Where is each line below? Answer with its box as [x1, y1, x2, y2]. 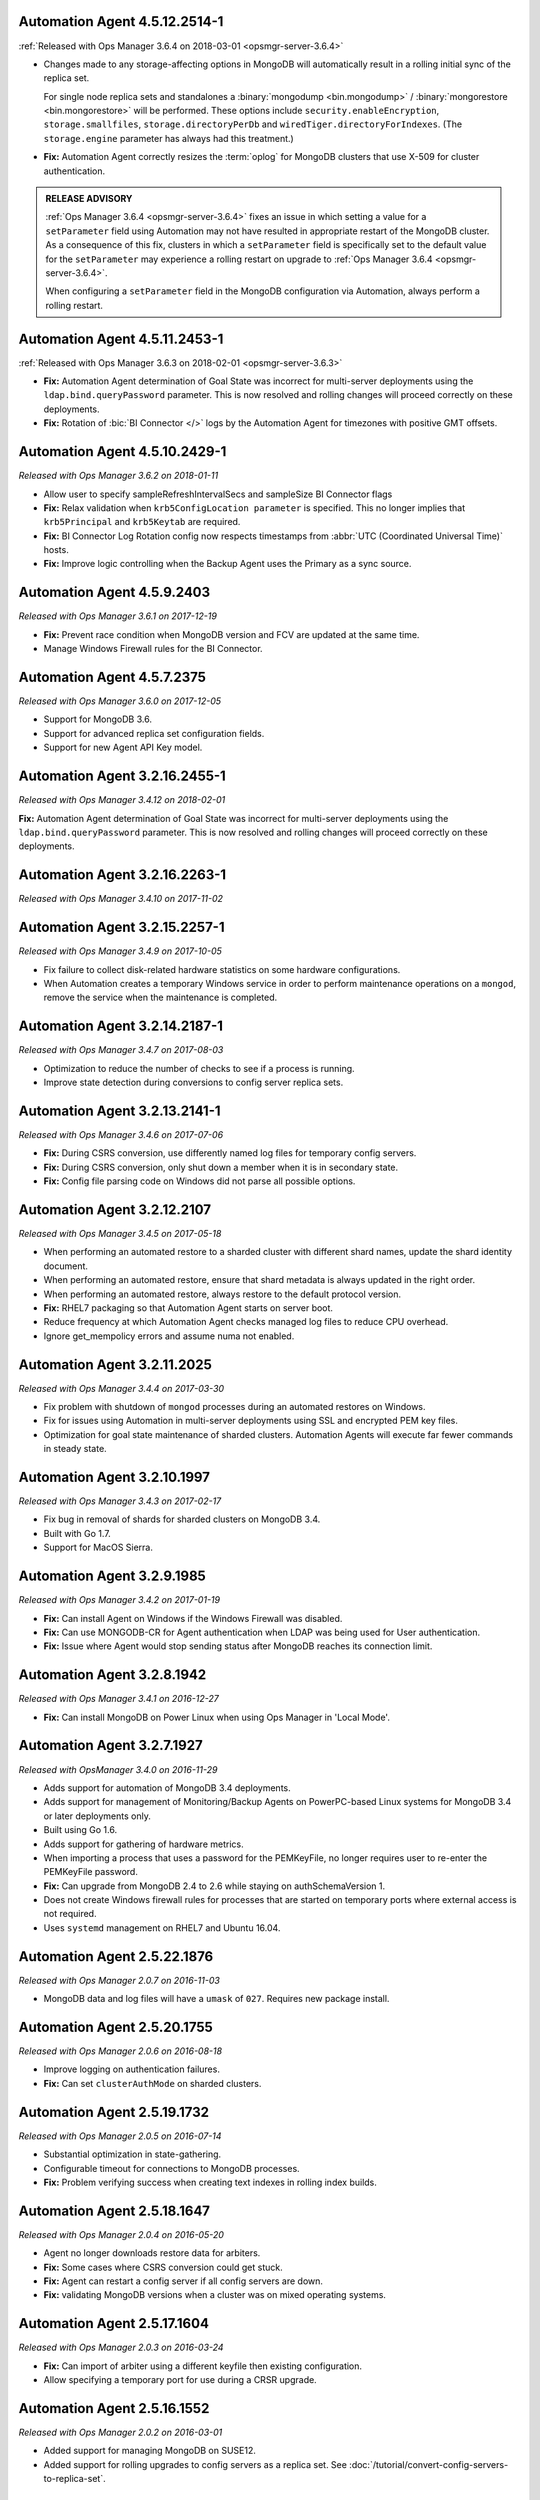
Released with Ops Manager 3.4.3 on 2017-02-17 [18, 1495, 222, 1507]
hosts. [43, 544, 69, 556]
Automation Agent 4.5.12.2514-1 [18, 13, 224, 30]
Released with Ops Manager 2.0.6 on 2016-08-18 [18, 2045, 223, 2057]
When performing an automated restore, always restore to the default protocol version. [43, 1288, 402, 1300]
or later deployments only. [43, 1810, 152, 1822]
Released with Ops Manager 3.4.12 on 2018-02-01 [18, 794, 226, 806]
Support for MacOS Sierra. [43, 1541, 154, 1554]
